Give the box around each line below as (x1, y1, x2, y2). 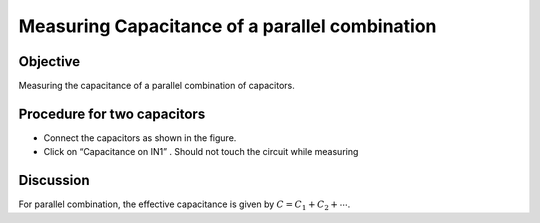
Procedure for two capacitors (18, 105, 206, 122)
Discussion (18, 172, 90, 189)
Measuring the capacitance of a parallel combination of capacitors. (18, 80, 295, 92)
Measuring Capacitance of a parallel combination (18, 15, 437, 37)
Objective (18, 53, 81, 70)
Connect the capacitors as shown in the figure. (43, 131, 237, 144)
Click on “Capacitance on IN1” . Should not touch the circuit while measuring (43, 146, 359, 158)
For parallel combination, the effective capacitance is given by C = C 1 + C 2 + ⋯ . (18, 198, 351, 213)
